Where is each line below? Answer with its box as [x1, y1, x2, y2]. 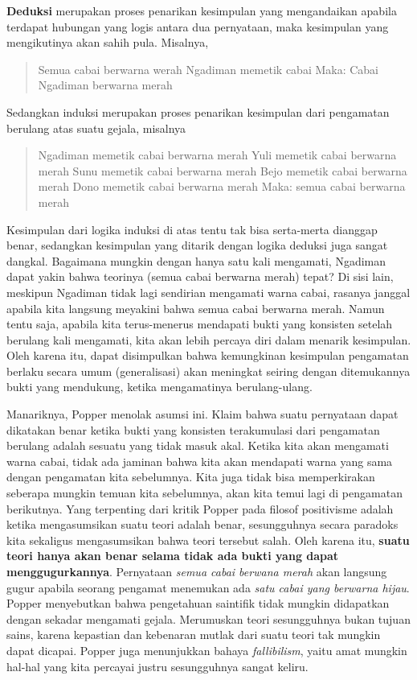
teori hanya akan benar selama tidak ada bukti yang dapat [6, 547, 339, 564]
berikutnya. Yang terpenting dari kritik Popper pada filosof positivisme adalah [6, 500, 394, 517]
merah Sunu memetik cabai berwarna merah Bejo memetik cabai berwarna [38, 162, 407, 179]
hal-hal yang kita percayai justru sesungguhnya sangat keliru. [6, 657, 309, 674]
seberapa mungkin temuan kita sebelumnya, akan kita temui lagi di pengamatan [6, 484, 403, 501]
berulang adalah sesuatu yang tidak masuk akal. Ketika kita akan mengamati [6, 437, 389, 454]
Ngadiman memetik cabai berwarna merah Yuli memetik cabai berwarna [38, 146, 397, 163]
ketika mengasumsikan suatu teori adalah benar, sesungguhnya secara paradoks [6, 516, 399, 533]
